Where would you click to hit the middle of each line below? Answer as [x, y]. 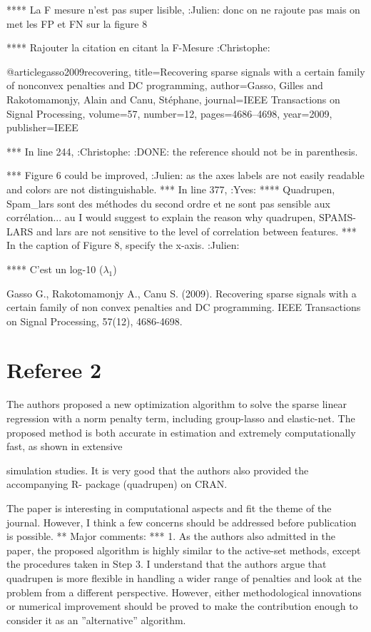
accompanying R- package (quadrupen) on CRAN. [117, 484]
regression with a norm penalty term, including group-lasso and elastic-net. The [181, 418]
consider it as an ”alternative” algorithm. [96, 620]
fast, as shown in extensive [65, 446]
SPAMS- [337, 217]
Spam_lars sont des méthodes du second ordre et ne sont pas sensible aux [168, 203]
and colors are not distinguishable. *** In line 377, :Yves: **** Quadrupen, [171, 189]
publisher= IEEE [42, 127]
